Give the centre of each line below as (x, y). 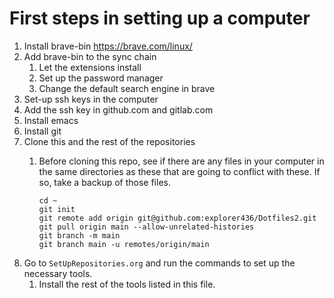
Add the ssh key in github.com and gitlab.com (118, 109)
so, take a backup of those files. (104, 182)
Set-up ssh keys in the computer (91, 99)
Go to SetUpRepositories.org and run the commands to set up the (159, 263)
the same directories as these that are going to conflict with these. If (179, 171)
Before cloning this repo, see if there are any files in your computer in (181, 161)
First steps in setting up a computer (160, 18)
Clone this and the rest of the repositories (109, 141)
